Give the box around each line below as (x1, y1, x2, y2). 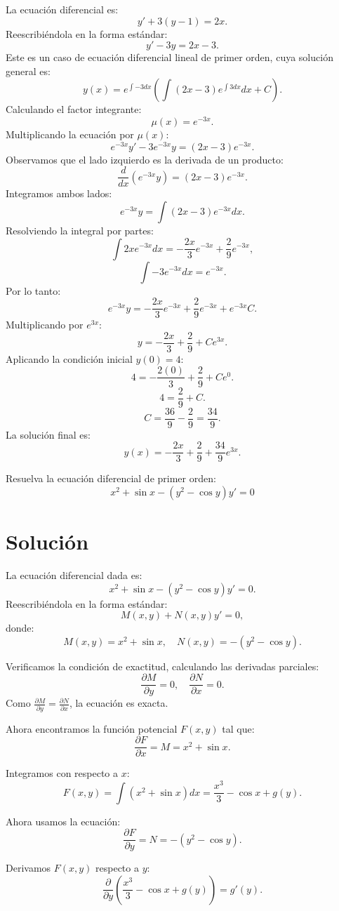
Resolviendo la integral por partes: (6, 222, 154, 237)
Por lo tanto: (6, 283, 61, 298)
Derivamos (6, 860, 51, 875)
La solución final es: (6, 427, 91, 441)
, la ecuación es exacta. (69, 696, 168, 710)
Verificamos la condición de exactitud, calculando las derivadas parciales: (6, 658, 319, 673)
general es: (6, 63, 51, 78)
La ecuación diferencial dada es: (6, 568, 142, 583)
